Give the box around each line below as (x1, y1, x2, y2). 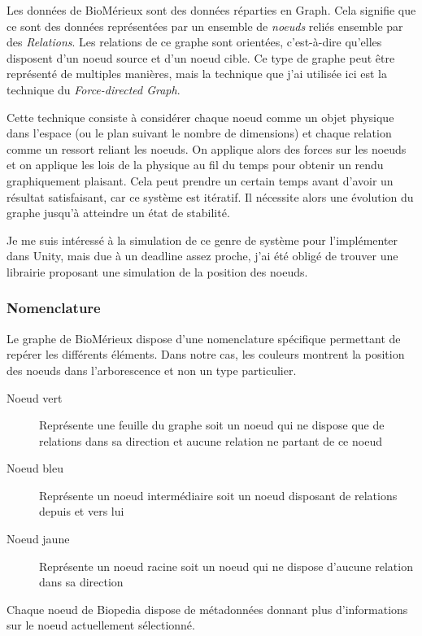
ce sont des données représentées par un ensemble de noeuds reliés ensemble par (7, 17, 403, 34)
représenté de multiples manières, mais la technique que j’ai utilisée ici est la (7, 65, 387, 82)
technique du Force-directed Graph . (7, 81, 181, 98)
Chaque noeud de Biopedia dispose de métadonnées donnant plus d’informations (7, 600, 408, 617)
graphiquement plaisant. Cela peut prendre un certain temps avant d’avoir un (7, 172, 394, 189)
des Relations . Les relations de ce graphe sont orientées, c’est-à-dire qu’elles (7, 33, 382, 50)
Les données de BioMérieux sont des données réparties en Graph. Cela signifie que (7, 2, 416, 18)
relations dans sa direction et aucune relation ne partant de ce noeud (39, 432, 382, 449)
